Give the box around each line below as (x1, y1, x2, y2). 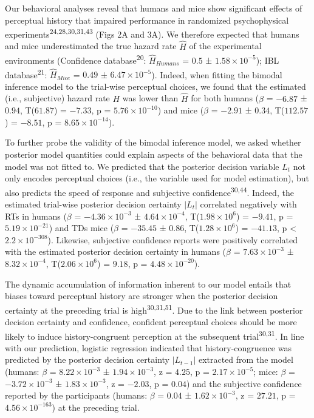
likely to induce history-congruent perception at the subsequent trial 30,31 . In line (5, 328, 304, 342)
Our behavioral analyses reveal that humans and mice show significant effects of (5, 2, 302, 14)
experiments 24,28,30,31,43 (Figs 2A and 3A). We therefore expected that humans (5, 26, 299, 40)
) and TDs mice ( (49, 221, 114, 234)
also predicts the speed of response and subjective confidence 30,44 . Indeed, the (5, 184, 294, 198)
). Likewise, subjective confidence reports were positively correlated (47, 233, 298, 246)
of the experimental (189, 39, 262, 52)
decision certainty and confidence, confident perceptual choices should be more (5, 315, 297, 328)
